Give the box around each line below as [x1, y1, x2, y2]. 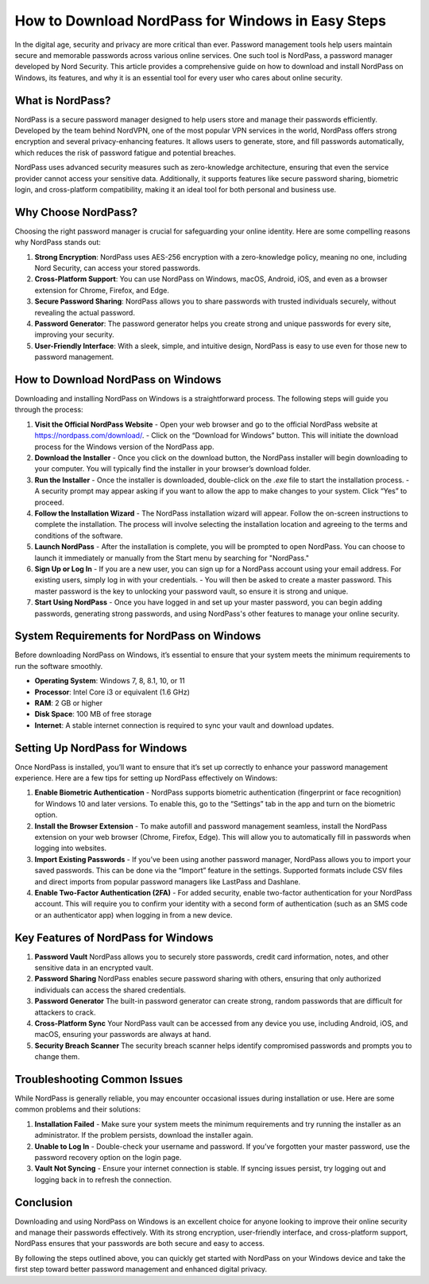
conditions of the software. [34, 531, 123, 540]
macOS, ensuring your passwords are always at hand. [34, 1030, 211, 1039]
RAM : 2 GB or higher [34, 698, 103, 707]
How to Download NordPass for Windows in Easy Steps [14, 12, 387, 29]
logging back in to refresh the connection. [34, 1174, 172, 1184]
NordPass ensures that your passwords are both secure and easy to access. [14, 1239, 265, 1248]
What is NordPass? [14, 94, 111, 107]
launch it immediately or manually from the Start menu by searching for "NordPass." [34, 553, 310, 563]
